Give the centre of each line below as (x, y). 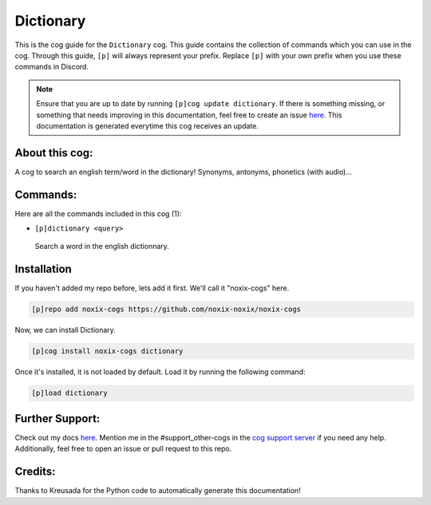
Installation (43, 269)
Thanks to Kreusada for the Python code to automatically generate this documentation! (158, 491)
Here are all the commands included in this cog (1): (98, 213)
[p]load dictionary (69, 393)
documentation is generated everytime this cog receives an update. (148, 126)
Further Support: (57, 418)
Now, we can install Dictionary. (65, 330)
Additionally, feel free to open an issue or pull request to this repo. (123, 449)
